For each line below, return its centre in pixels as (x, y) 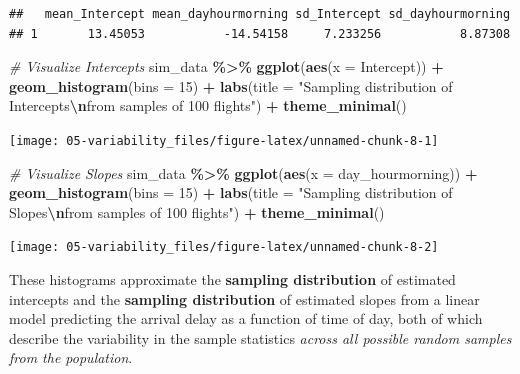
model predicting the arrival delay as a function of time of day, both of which (246, 318)
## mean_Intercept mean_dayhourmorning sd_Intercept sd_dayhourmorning (260, 14)
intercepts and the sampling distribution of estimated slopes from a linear (244, 298)
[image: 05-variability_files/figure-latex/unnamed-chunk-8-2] (224, 247)
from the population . (71, 357)
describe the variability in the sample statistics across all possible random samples (260, 337)
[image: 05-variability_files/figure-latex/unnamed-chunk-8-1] (224, 140)
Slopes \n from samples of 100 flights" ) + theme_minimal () (197, 211)
